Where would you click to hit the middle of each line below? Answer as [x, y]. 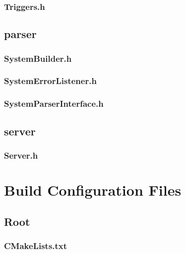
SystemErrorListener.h [50, 81]
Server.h [21, 155]
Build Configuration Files [93, 190]
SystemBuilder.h [38, 58]
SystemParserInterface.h [54, 104]
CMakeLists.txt [36, 245]
